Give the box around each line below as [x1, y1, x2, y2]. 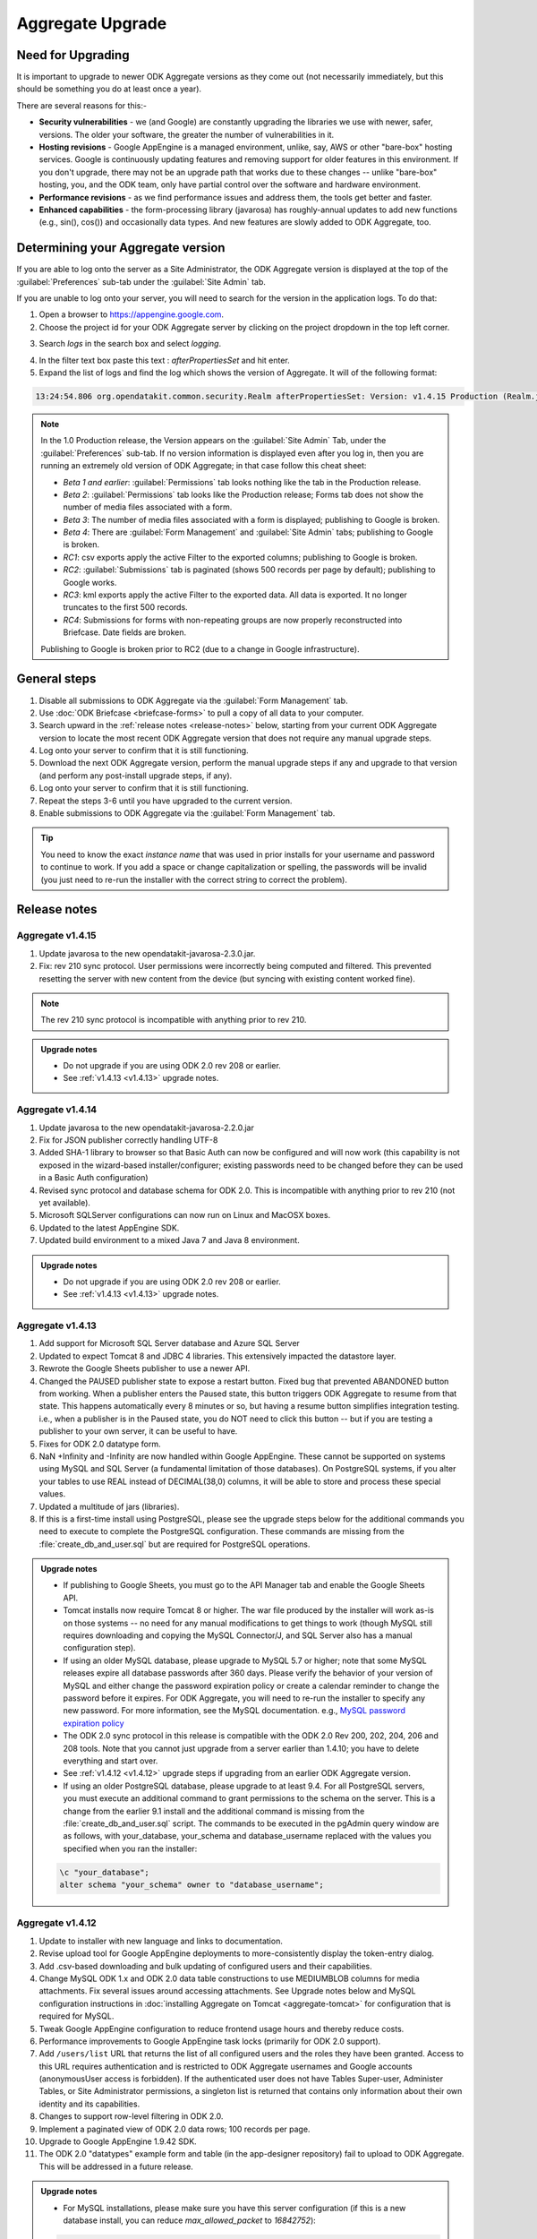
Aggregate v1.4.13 [16, 1319, 98, 1332]
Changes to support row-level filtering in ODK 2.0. [38, 2111, 224, 2122]
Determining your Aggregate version [16, 240, 226, 255]
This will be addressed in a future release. [38, 2161, 194, 2172]
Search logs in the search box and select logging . [38, 339, 222, 349]
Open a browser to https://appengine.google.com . [38, 309, 224, 320]
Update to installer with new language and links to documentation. [38, 1935, 284, 1946]
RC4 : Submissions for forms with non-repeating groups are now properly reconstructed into [63, 614, 403, 625]
